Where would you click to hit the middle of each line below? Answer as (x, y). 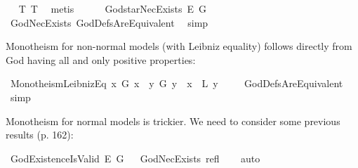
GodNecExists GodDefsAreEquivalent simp (109, 22)
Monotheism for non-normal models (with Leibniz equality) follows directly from (179, 46)
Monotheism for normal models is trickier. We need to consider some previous (173, 121)
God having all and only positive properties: (101, 59)
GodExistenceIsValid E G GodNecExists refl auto (135, 158)
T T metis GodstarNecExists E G (112, 8)
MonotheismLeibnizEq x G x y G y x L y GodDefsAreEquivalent (177, 83)
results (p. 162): (40, 135)
